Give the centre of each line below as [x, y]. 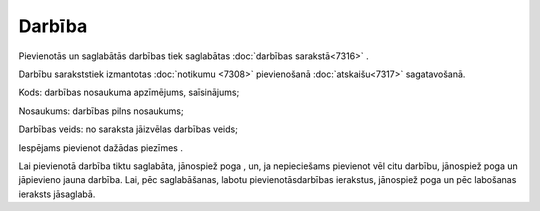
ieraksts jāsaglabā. [57, 194]
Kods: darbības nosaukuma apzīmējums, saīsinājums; [129, 92]
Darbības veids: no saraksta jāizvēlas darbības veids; [128, 129]
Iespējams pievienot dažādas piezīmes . [101, 147]
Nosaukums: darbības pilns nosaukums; [101, 111]
